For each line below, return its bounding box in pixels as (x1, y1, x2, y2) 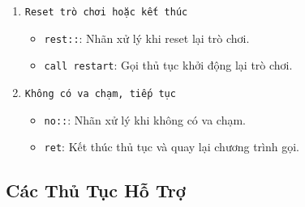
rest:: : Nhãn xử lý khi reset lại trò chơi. (44, 29, 250, 46)
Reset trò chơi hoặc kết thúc (24, 6, 188, 18)
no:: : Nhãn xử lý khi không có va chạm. (44, 111, 246, 128)
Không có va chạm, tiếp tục (24, 87, 176, 99)
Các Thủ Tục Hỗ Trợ (6, 178, 186, 203)
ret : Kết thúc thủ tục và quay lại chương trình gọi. (44, 138, 299, 155)
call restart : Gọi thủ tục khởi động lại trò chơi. (44, 57, 293, 74)
